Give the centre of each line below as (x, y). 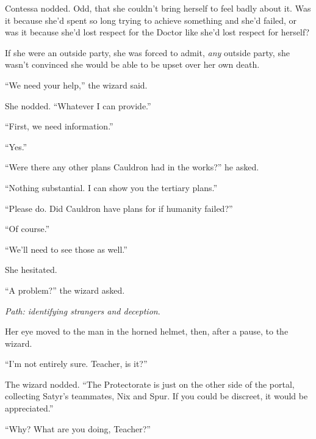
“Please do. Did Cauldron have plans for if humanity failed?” (119, 208)
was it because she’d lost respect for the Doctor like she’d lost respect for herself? (157, 32)
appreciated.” (29, 408)
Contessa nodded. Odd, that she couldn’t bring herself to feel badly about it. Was (158, 8)
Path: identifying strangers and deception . (83, 310)
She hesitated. (31, 270)
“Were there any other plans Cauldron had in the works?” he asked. (132, 167)
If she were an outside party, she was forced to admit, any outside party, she (147, 52)
